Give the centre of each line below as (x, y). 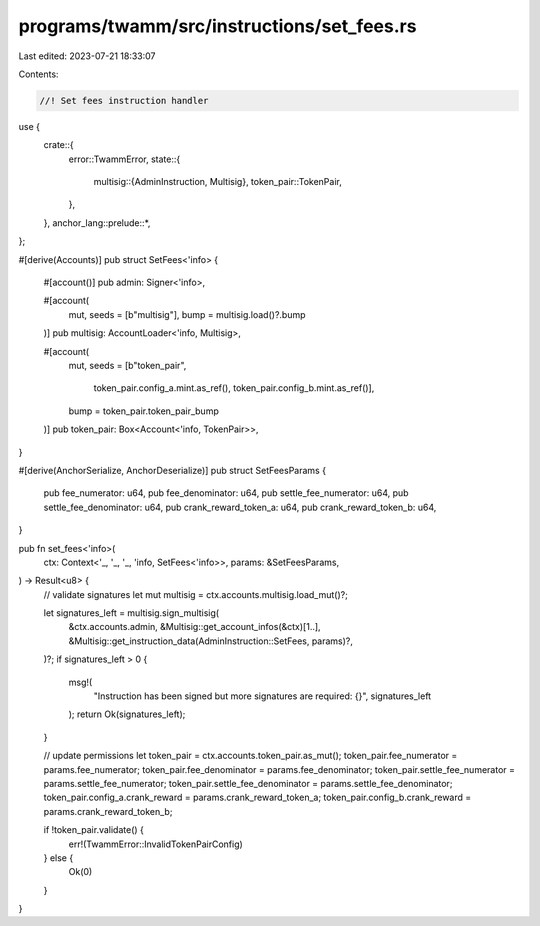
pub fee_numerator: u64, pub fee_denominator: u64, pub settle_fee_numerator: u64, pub (226, 493)
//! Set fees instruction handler (124, 100)
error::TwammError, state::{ (124, 159)
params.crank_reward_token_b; (108, 811)
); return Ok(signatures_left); (127, 714)
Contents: (38, 74)
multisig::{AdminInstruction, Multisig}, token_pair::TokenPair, (217, 182)
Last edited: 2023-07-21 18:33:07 (87, 56)
